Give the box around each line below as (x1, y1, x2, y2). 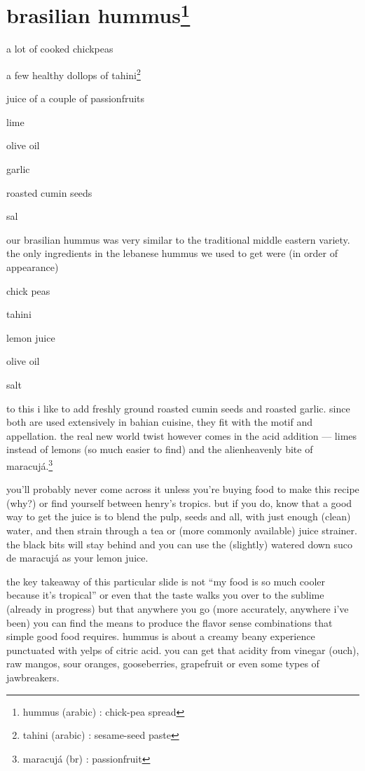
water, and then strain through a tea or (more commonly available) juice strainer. (6, 523, 357, 538)
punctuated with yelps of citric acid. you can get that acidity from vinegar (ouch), (6, 642, 359, 657)
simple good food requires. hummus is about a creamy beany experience (6, 629, 315, 644)
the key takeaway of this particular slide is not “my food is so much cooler (6, 574, 326, 588)
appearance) (6, 260, 59, 275)
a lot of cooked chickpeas (6, 41, 113, 56)
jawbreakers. (6, 669, 60, 684)
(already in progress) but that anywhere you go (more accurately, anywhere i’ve (6, 601, 349, 616)
